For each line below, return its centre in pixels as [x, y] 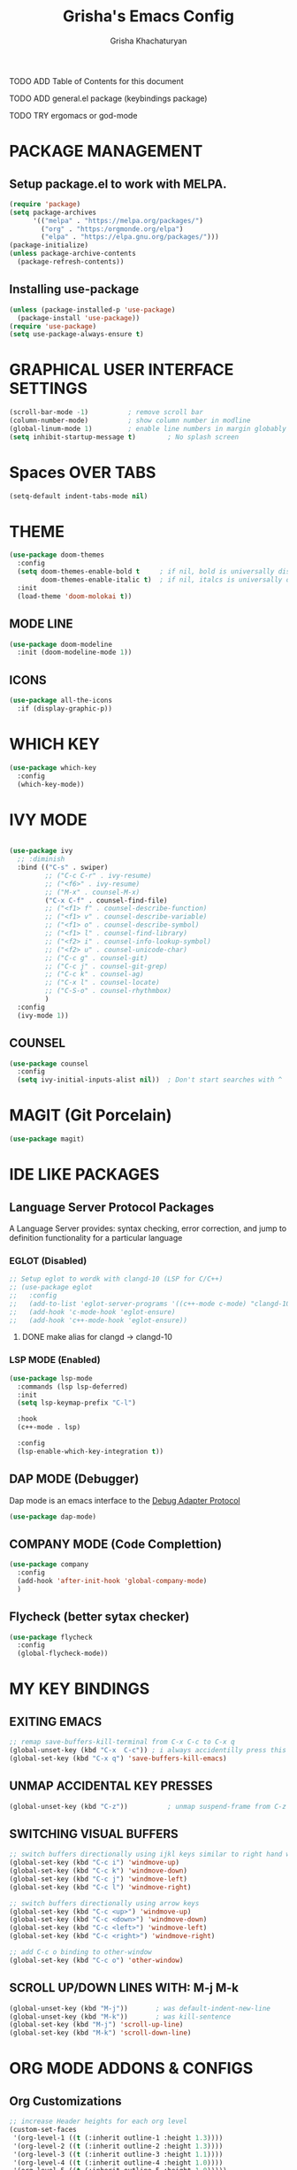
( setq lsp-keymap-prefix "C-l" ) [77, 1403]
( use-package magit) [47, 1139]
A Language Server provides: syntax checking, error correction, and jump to [148, 1228]
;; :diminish [41, 859]
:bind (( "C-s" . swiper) [63, 868]
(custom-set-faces [43, 2130]
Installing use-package [74, 289]
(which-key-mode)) [51, 784]
